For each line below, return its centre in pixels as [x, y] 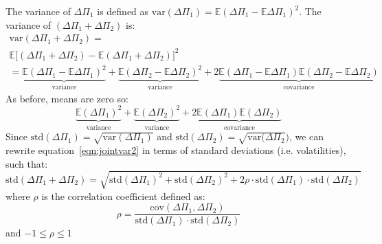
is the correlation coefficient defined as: [123, 196]
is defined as [123, 11]
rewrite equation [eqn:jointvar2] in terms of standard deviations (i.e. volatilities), [176, 150]
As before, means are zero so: [67, 98]
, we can [306, 136]
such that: [27, 163]
